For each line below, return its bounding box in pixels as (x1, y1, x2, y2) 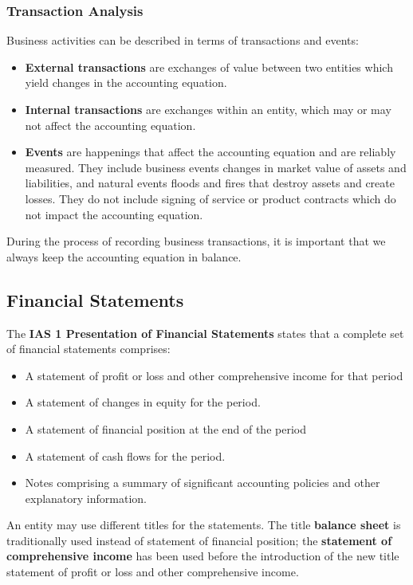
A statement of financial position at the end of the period (25, 420, 306, 437)
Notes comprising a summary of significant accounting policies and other (25, 474, 380, 491)
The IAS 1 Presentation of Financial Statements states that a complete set (6, 324, 404, 341)
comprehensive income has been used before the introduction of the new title (6, 548, 399, 564)
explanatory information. (25, 489, 147, 506)
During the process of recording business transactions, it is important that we (6, 233, 386, 249)
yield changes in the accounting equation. (25, 74, 227, 91)
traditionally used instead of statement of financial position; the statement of (6, 532, 392, 548)
